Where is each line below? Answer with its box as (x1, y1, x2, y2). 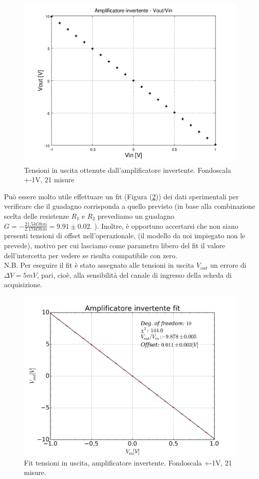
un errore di (210, 260, 247, 270)
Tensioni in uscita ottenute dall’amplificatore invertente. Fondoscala (24, 164, 232, 175)
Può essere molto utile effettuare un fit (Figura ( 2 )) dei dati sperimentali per (4, 191, 239, 201)
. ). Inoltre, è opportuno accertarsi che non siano (90, 220, 239, 231)
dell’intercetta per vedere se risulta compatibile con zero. (4, 250, 178, 260)
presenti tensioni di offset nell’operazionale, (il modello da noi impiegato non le (4, 230, 246, 241)
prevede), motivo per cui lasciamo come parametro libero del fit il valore (4, 240, 226, 250)
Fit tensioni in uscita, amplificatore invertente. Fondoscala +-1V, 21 (24, 457, 232, 468)
